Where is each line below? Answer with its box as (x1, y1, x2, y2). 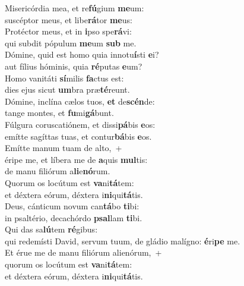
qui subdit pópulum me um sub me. (5, 36, 137, 49)
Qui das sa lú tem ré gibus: (5, 223, 98, 235)
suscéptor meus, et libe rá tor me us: (5, 13, 132, 26)
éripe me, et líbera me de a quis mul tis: (5, 153, 148, 165)
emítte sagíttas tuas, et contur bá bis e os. (5, 130, 152, 142)
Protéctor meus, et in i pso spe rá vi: (5, 25, 132, 37)
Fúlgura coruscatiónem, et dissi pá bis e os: (5, 118, 156, 130)
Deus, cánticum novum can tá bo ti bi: (5, 200, 140, 212)
